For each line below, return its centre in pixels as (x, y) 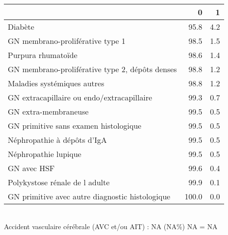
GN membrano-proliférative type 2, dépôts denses (92, 69)
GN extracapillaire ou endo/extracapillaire (80, 97)
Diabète (21, 27)
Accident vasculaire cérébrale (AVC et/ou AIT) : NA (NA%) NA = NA (111, 226)
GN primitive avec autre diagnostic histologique (89, 196)
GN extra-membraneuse (48, 111)
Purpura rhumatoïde (43, 55)
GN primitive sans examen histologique (75, 126)
